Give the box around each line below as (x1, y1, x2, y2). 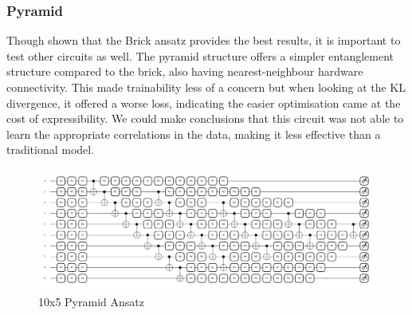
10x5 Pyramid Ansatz (38, 293, 144, 309)
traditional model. (6, 141, 95, 158)
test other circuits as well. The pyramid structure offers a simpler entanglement (6, 47, 394, 64)
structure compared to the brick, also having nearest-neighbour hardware (6, 63, 363, 80)
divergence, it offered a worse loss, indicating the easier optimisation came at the (6, 94, 401, 111)
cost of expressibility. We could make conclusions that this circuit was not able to (6, 110, 404, 127)
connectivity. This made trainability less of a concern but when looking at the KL (6, 79, 406, 95)
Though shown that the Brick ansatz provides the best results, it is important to (6, 32, 401, 49)
